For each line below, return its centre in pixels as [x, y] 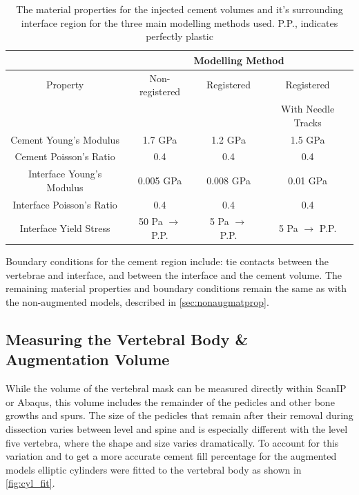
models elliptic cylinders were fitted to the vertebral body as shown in [154, 469]
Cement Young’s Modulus [65, 139]
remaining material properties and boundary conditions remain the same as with [176, 288]
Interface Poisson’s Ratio [65, 204]
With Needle [308, 109]
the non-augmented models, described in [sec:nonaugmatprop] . [137, 301]
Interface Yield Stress [65, 228]
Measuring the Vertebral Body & [127, 339]
